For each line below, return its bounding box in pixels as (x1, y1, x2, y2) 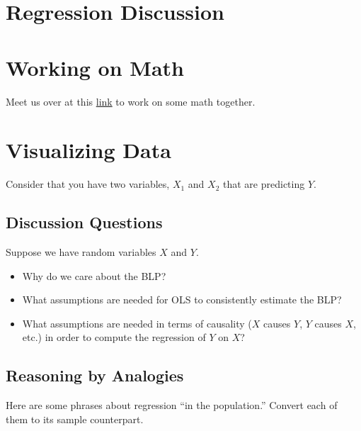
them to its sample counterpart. (6, 411, 144, 426)
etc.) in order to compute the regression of (22, 330, 206, 345)
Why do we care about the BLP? (22, 268, 166, 283)
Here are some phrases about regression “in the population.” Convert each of (6, 398, 338, 413)
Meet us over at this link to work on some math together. (6, 94, 256, 108)
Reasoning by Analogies (6, 364, 184, 386)
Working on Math (6, 52, 184, 82)
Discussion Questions (6, 211, 163, 233)
